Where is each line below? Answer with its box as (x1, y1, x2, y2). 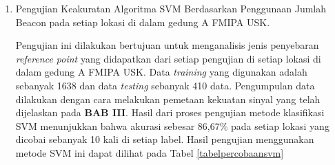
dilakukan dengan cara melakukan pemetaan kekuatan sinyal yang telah (15, 91, 321, 106)
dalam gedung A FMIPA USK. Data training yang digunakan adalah (15, 65, 307, 79)
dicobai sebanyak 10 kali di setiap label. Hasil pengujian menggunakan (15, 132, 314, 146)
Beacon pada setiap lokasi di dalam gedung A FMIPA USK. (15, 14, 270, 29)
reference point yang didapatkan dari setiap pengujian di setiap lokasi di (15, 51, 321, 65)
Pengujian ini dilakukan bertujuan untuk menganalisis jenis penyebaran (15, 38, 319, 52)
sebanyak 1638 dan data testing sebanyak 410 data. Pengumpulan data (15, 78, 315, 92)
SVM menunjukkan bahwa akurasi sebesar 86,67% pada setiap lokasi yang (15, 118, 329, 133)
